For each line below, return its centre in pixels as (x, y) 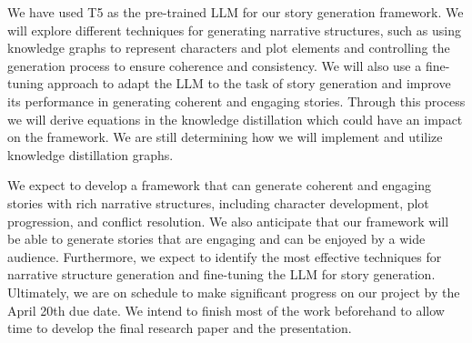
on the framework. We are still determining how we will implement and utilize (225, 137)
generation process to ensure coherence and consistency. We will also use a (215, 65)
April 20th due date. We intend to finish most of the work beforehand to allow (226, 310)
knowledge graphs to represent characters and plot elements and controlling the (229, 48)
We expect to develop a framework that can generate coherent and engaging (220, 185)
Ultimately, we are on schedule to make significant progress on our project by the (234, 292)
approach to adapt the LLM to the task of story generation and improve (249, 83)
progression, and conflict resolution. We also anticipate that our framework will (228, 221)
